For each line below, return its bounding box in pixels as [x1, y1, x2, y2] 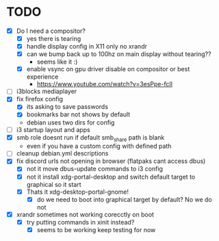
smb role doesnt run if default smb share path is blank [16, 133, 165, 143]
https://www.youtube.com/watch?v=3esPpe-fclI [36, 80, 172, 88]
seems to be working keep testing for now [36, 225, 156, 233]
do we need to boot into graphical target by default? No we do [36, 195, 213, 203]
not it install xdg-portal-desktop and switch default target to [26, 173, 196, 181]
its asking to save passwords [26, 103, 109, 111]
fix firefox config [16, 95, 63, 103]
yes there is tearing [26, 35, 81, 42]
